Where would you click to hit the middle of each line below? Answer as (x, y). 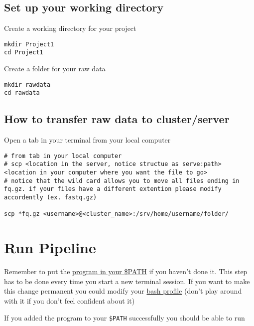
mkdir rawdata (27, 84)
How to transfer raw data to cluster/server (117, 119)
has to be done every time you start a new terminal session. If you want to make (127, 281)
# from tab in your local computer (63, 156)
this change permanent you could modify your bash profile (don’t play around (123, 291)
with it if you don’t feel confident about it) (69, 300)
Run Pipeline (50, 247)
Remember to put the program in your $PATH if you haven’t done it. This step (126, 271)
